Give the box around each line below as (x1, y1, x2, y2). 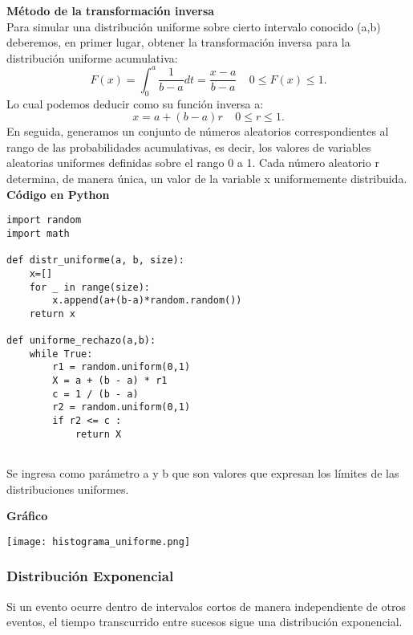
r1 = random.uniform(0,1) (52, 361, 191, 373)
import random (6, 214, 82, 226)
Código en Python (6, 185, 110, 202)
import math (6, 227, 70, 239)
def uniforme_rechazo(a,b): (6, 335, 156, 347)
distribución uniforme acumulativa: (6, 49, 178, 66)
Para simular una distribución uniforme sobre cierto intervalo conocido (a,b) (6, 18, 381, 35)
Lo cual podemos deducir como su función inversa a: (6, 95, 264, 112)
